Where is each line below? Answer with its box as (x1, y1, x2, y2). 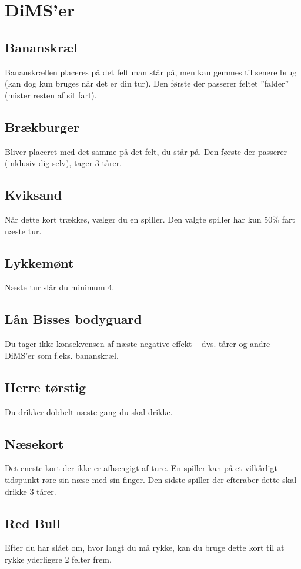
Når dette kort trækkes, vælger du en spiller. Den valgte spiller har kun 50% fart (5, 213, 295, 225)
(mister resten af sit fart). (5, 88, 97, 101)
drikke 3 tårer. (5, 485, 56, 497)
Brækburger (5, 117, 80, 135)
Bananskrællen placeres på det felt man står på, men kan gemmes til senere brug (5, 65, 297, 78)
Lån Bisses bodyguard (5, 310, 142, 328)
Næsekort (5, 434, 64, 452)
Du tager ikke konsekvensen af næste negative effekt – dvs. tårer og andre (5, 338, 270, 350)
